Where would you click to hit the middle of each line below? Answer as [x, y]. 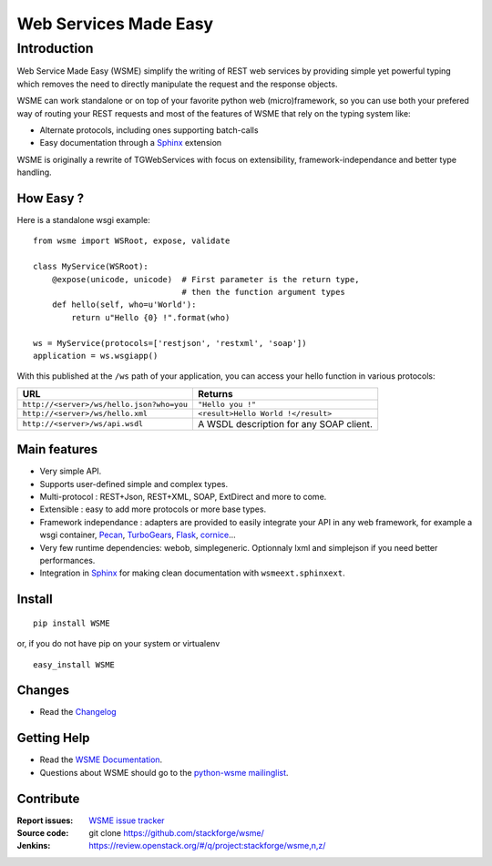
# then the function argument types [263, 292]
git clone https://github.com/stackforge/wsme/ [176, 833]
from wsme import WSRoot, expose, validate [132, 241]
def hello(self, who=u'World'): [124, 305]
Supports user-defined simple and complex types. [133, 484]
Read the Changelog [78, 712]
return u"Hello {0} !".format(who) [151, 317]
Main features [57, 449]
